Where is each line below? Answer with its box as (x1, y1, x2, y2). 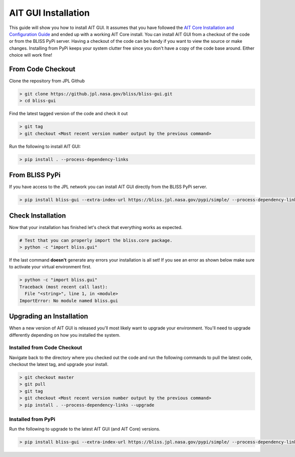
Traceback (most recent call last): (19, 284, 108, 290)
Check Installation (9, 211, 66, 220)
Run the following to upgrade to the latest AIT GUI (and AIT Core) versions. (9, 426, 161, 432)
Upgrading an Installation (9, 312, 88, 321)
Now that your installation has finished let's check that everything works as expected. (9, 224, 183, 230)
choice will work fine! (9, 52, 53, 58)
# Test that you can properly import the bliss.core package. (19, 237, 173, 243)
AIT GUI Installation (9, 7, 90, 18)
